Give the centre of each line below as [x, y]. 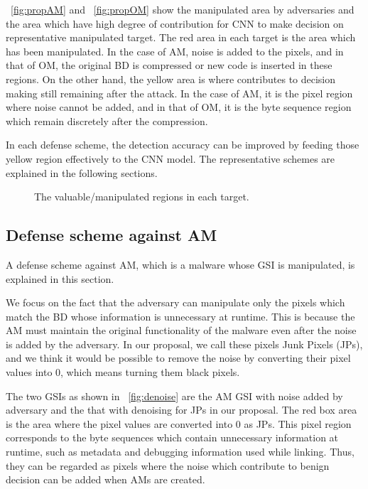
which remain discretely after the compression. [107, 120]
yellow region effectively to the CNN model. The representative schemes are [171, 158]
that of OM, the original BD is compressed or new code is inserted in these [169, 65]
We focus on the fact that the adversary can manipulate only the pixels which [175, 302]
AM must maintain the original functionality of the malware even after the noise [181, 330]
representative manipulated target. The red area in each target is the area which [181, 37]
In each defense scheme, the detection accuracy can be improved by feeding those [183, 145]
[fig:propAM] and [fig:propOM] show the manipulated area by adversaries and [183, 9]
